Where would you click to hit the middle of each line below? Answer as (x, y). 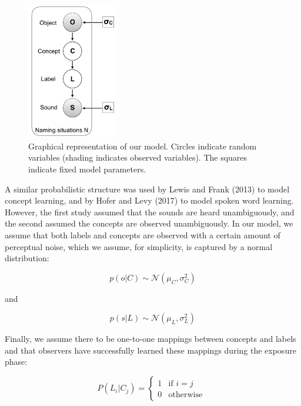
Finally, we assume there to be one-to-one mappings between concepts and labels (150, 339)
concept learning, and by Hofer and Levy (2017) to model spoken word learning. (149, 200)
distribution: (27, 258)
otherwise (185, 395)
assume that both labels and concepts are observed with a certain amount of (143, 234)
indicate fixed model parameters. (87, 169)
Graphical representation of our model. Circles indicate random (143, 146)
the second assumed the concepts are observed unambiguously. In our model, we (149, 223)
